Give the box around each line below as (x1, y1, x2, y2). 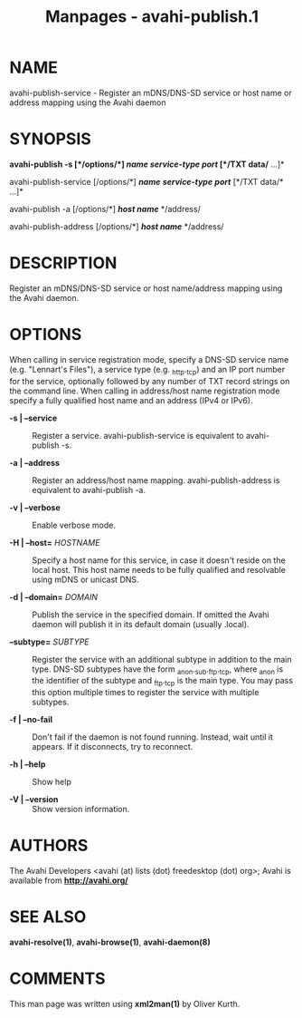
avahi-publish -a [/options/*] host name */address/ (9, 203, 201, 214)
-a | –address (9, 457, 61, 468)
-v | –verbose (9, 501, 61, 513)
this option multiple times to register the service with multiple (32, 687, 260, 698)
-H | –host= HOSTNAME (9, 537, 100, 548)
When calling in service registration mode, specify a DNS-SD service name (9, 354, 289, 364)
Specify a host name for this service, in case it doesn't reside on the (32, 555, 287, 566)
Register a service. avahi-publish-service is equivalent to (32, 430, 244, 441)
